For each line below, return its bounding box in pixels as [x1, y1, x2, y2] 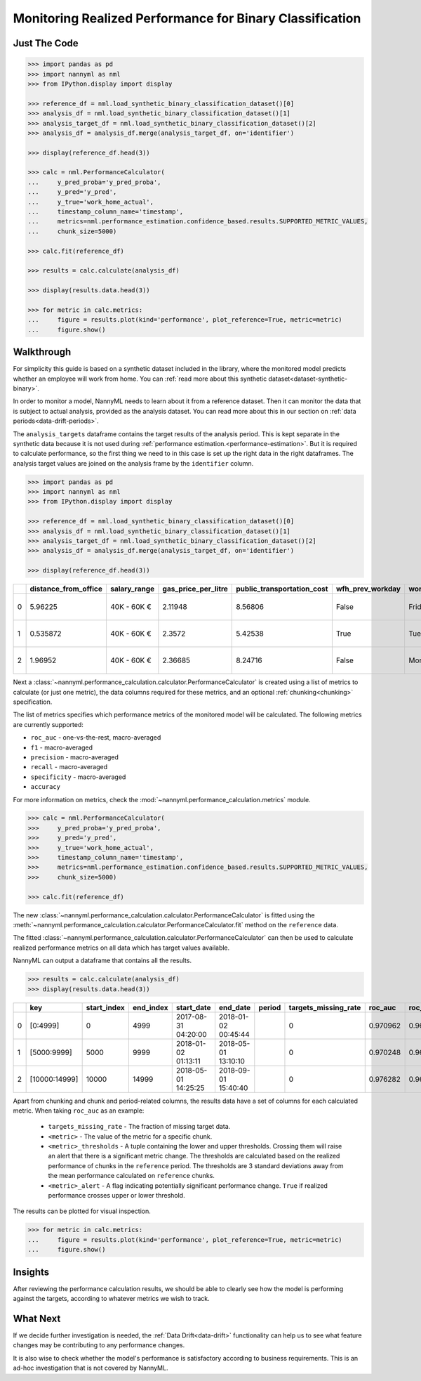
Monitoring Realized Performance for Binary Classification [13, 11, 361, 26]
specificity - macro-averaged [30, 773, 126, 781]
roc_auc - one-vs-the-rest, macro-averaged [30, 733, 161, 742]
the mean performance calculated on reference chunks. [48, 1172, 215, 1180]
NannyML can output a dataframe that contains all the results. [13, 956, 192, 965]
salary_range [109, 584, 155, 594]
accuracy [30, 783, 61, 791]
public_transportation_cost [236, 584, 328, 594]
